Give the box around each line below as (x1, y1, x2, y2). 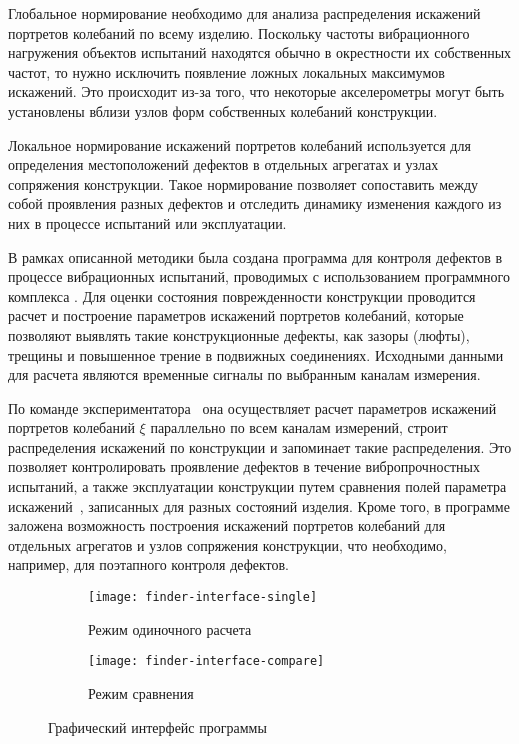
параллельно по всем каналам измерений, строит (150, 417, 448, 438)
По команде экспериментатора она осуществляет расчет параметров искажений (8, 397, 497, 418)
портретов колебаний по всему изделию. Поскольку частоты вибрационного (8, 22, 470, 43)
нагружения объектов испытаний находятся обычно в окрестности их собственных (8, 42, 512, 63)
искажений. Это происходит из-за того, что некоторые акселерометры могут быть (8, 81, 505, 102)
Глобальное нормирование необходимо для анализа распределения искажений (8, 3, 481, 23)
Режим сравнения (88, 682, 194, 703)
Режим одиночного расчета (88, 618, 252, 639)
